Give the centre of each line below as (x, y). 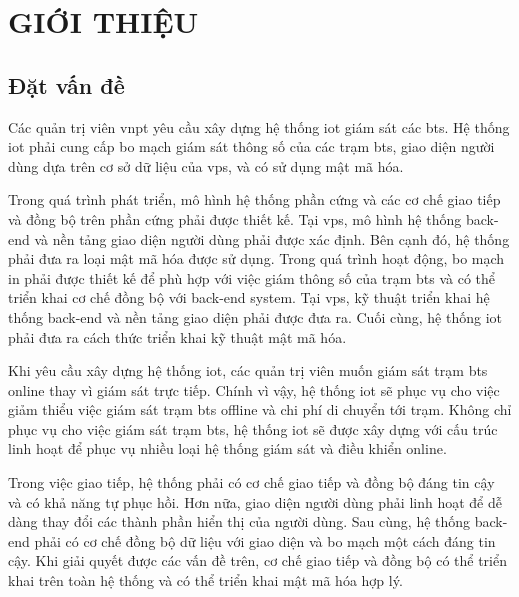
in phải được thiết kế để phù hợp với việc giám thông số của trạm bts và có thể (252, 277)
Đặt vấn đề (66, 84)
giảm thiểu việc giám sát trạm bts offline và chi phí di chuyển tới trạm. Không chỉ (260, 409)
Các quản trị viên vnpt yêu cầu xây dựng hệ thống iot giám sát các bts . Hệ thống (259, 126)
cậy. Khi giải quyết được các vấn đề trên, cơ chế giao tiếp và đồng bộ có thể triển (257, 560)
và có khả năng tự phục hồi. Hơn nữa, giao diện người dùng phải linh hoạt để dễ (255, 501)
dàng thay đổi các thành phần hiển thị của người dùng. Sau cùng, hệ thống (239, 521)
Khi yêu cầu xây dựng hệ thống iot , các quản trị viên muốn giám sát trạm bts (248, 370)
